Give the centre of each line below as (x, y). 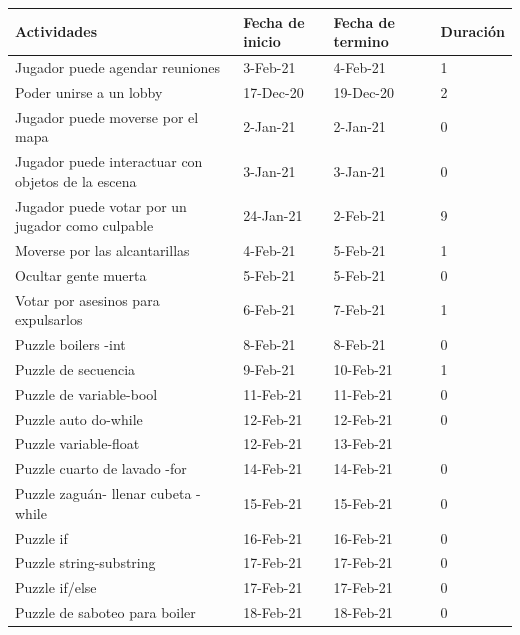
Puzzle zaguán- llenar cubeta (103, 493)
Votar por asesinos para (87, 299)
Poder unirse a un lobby (89, 91)
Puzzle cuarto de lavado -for (101, 468)
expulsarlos (49, 319)
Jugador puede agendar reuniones (117, 66)
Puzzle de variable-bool (86, 393)
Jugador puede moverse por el (107, 116)
